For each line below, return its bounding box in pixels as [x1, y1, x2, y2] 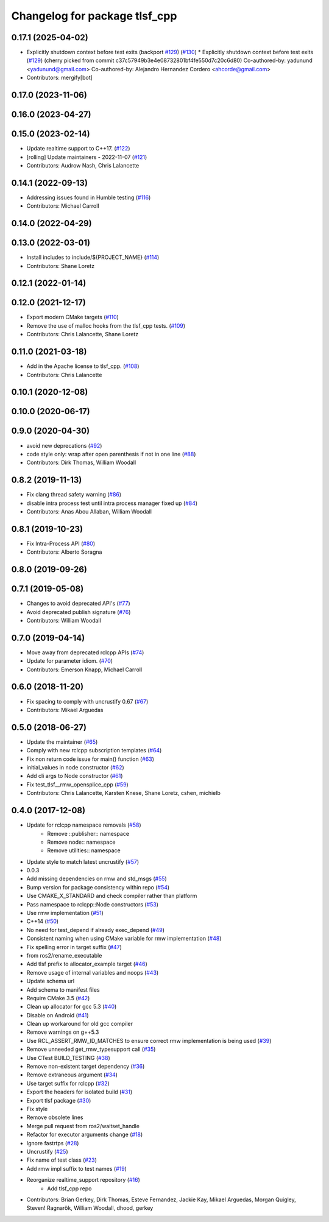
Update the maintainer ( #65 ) [26, 738, 98, 746]
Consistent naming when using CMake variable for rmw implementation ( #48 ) [26, 935, 222, 942]
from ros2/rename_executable [26, 952, 102, 959]
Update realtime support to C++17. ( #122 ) [26, 145, 130, 152]
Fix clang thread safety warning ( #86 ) [26, 491, 122, 498]
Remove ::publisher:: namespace [47, 830, 130, 837]
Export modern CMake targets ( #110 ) [26, 314, 119, 321]
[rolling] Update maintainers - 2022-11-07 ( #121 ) [26, 153, 147, 161]
